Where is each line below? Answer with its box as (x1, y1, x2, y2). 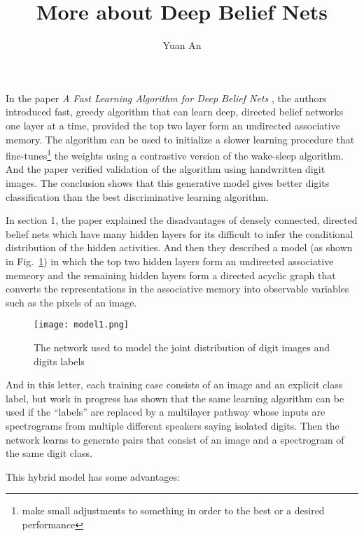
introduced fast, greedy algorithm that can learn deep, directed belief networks (6, 104, 344, 119)
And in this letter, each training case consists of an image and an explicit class (6, 377, 343, 392)
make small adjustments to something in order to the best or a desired (22, 503, 325, 518)
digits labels (34, 353, 85, 368)
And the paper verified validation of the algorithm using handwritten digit (6, 162, 325, 176)
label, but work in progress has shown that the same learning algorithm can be (6, 390, 344, 405)
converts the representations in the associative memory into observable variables (6, 281, 349, 296)
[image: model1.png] (34, 320, 129, 330)
